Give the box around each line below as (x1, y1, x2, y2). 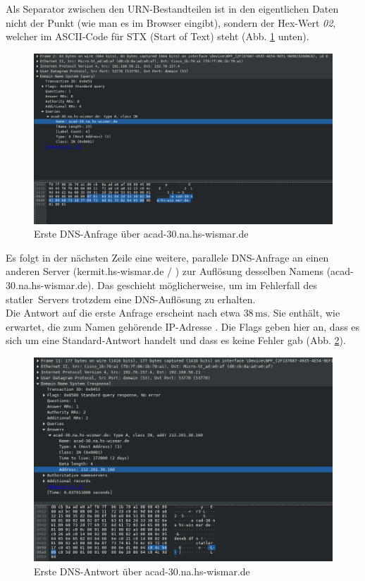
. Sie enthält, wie (267, 305, 340, 320)
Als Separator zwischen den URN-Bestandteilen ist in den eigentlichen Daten (6, 1, 339, 16)
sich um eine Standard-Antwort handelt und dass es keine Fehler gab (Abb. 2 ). (6, 333, 346, 348)
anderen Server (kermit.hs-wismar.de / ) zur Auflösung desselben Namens (6, 264, 324, 279)
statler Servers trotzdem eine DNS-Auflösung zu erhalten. (6, 291, 256, 306)
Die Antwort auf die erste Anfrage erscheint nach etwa (6, 305, 240, 320)
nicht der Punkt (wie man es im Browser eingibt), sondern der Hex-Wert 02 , (6, 15, 336, 30)
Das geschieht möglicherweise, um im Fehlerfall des (97, 277, 317, 292)
